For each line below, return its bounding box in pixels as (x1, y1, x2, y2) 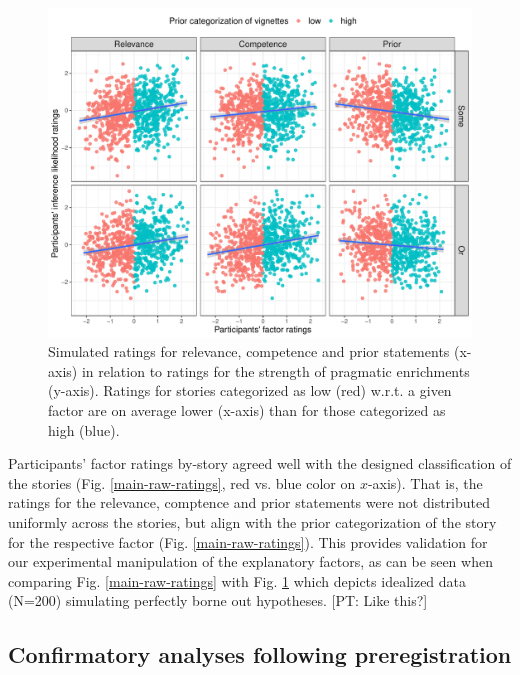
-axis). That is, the (367, 472, 483, 493)
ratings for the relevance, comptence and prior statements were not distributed (8, 492, 491, 513)
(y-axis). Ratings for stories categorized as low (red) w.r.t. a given (48, 380, 452, 401)
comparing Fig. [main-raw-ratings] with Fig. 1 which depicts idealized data (8, 570, 467, 591)
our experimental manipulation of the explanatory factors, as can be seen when (8, 551, 493, 572)
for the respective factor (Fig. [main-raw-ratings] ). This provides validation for (8, 531, 488, 552)
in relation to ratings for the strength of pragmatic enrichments (81, 360, 470, 381)
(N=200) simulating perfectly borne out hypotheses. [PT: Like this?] (8, 590, 428, 611)
